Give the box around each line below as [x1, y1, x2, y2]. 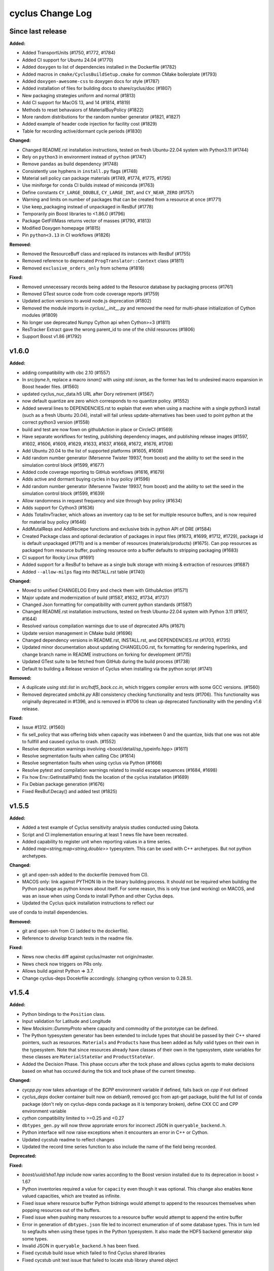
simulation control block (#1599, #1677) [22, 462, 105, 468]
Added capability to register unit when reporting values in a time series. [22, 838, 172, 844]
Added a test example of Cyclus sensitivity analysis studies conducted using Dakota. [22, 824, 200, 831]
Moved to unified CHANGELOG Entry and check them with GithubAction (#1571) [22, 587, 189, 593]
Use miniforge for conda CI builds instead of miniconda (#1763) [22, 182, 155, 188]
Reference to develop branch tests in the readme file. [22, 935, 133, 941]
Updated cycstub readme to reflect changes [22, 1136, 115, 1142]
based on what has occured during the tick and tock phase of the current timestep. [22, 1068, 196, 1074]
